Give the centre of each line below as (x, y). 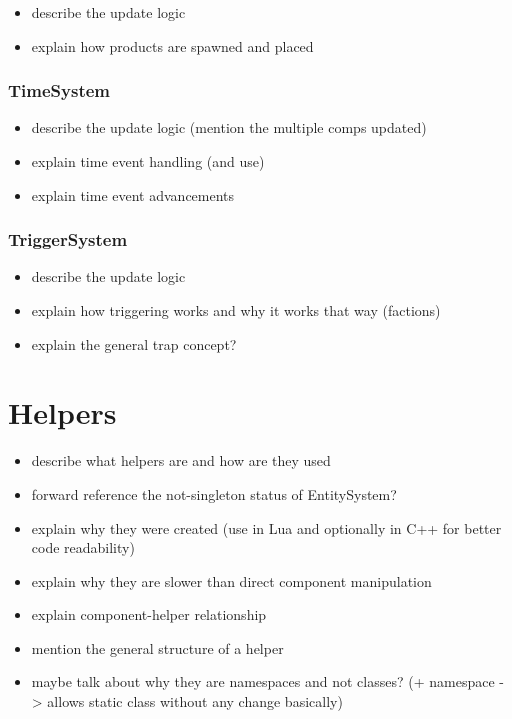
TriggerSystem (68, 239)
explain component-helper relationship (149, 614)
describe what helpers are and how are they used (181, 460)
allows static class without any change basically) (195, 701)
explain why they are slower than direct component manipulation (231, 580)
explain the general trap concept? (134, 343)
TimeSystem (59, 90)
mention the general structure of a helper (157, 647)
